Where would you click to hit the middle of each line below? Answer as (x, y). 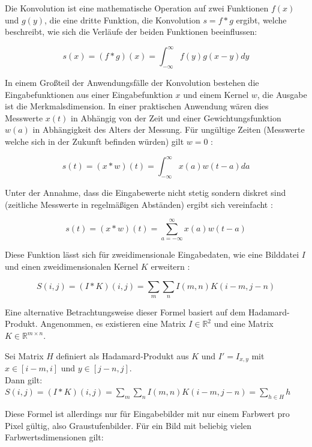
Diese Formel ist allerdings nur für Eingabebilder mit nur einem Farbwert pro (147, 414)
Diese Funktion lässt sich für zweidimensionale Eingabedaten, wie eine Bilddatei (152, 254)
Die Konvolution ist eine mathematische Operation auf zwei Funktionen (137, 8)
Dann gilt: (24, 379)
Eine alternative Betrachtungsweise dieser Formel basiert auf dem (125, 312)
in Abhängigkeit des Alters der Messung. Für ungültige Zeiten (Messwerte (169, 129)
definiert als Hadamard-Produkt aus (122, 355)
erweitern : (170, 266)
